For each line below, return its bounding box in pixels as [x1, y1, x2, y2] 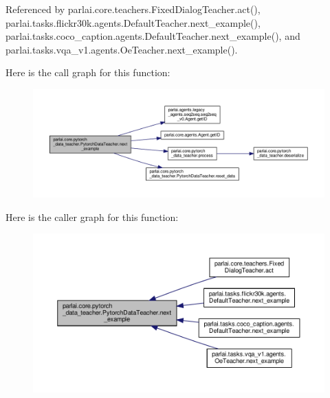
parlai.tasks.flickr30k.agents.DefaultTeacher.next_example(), [5, 15, 261, 30]
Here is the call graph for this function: [5, 65, 170, 80]
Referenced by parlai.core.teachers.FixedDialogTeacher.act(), [5, 2, 261, 16]
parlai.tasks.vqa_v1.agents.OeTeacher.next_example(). [5, 42, 238, 56]
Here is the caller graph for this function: [5, 209, 179, 224]
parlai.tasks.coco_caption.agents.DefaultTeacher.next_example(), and [5, 29, 300, 43]
